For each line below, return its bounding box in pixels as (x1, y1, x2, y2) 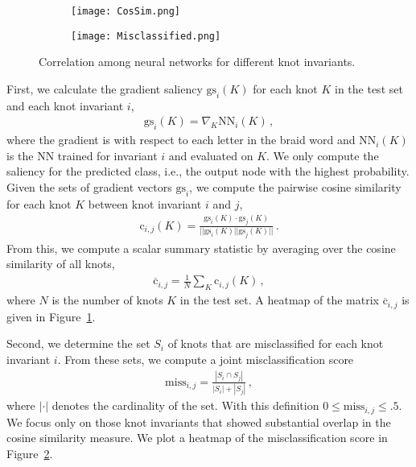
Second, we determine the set (6, 335, 150, 352)
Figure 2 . (6, 444, 53, 461)
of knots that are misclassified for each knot (167, 335, 384, 352)
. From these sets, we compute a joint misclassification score (57, 350, 354, 367)
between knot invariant (88, 195, 202, 212)
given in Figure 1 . (6, 308, 96, 324)
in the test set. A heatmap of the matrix (179, 291, 379, 308)
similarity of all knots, (6, 255, 115, 272)
